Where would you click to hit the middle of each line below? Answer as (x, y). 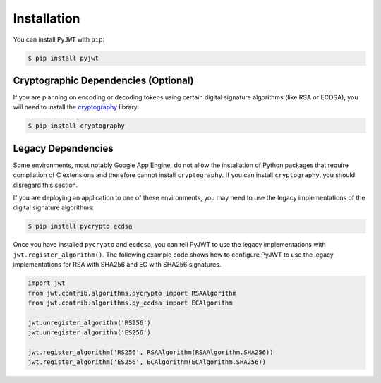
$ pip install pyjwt (63, 58)
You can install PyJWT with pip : (59, 39)
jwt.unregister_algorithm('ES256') (89, 333)
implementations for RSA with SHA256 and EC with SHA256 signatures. (117, 265)
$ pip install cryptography (76, 126)
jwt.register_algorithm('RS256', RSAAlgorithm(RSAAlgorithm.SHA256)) (151, 352)
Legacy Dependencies (64, 148)
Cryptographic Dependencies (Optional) (103, 80)
